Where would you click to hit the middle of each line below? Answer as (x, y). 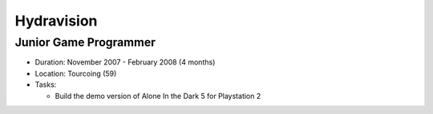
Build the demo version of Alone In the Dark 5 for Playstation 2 (158, 96)
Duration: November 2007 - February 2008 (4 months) (125, 62)
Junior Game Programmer (85, 42)
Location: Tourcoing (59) (76, 73)
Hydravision (56, 21)
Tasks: (46, 85)
